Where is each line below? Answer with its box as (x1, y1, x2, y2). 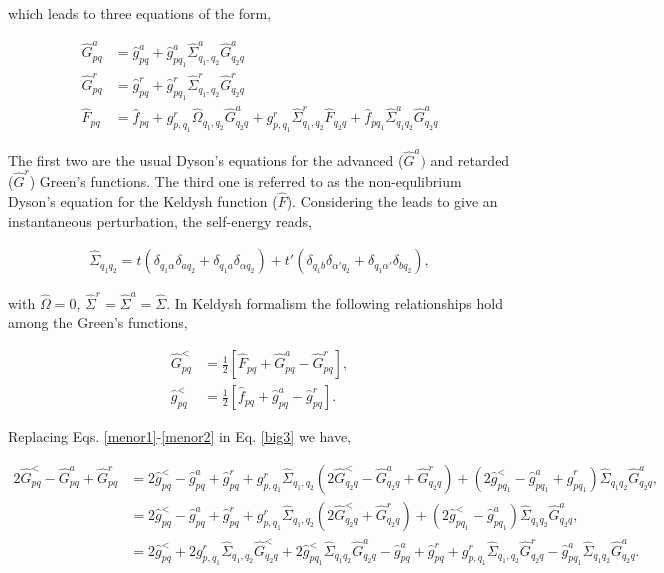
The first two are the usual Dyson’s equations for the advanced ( (8, 149, 404, 170)
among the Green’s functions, (8, 312, 188, 333)
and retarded (430, 149, 510, 170)
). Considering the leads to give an (286, 190, 498, 211)
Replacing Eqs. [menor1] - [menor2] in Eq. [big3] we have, (8, 426, 352, 447)
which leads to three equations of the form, (8, 3, 272, 23)
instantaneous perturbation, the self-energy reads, (8, 210, 312, 231)
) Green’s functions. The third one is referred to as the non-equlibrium (29, 171, 462, 192)
